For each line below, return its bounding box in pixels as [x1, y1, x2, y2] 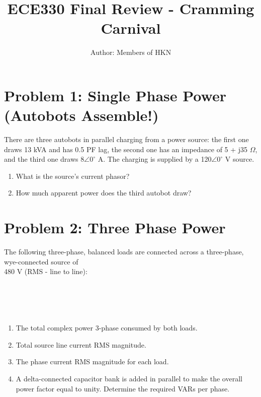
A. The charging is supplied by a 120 [98, 154, 212, 164]
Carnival [101, 18, 161, 38]
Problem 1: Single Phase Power [4, 85, 226, 105]
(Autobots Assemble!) [4, 105, 159, 125]
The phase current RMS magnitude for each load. [16, 356, 169, 367]
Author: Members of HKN [90, 47, 171, 57]
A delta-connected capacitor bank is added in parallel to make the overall [16, 373, 242, 384]
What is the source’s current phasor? [16, 170, 130, 181]
